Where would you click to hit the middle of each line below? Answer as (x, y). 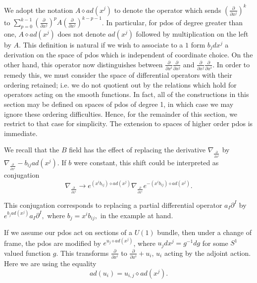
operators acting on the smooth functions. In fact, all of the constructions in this (127, 94)
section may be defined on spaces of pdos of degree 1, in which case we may (119, 104)
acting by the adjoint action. (207, 253)
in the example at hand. (137, 215)
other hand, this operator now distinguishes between (83, 64)
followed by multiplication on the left (192, 33)
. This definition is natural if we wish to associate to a (101, 44)
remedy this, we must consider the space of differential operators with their (118, 75)
